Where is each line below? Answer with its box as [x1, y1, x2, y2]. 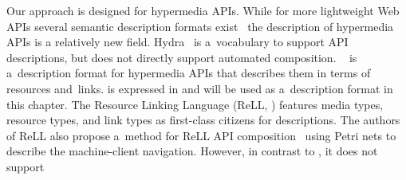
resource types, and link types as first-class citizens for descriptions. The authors [6, 112, 400, 128]
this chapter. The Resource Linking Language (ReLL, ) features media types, [6, 96, 384, 112]
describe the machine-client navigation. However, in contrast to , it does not [6, 143, 378, 159]
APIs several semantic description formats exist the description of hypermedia [6, 18, 394, 34]
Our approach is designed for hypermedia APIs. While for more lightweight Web [6, 2, 400, 18]
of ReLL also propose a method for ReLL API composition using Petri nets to [6, 127, 396, 143]
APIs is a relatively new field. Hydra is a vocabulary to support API [6, 33, 349, 50]
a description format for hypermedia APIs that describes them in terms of [6, 65, 371, 81]
